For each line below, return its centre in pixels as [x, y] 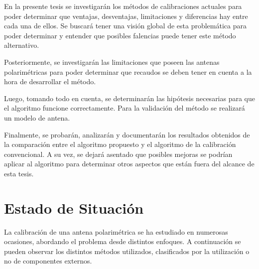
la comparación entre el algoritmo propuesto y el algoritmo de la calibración [120, 144]
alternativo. [22, 45]
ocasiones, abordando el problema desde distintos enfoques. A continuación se [123, 241]
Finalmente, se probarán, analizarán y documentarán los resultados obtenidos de [127, 134]
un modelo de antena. [37, 117]
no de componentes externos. [48, 261]
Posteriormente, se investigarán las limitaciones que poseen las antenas [112, 62]
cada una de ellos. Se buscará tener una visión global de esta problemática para [125, 26]
